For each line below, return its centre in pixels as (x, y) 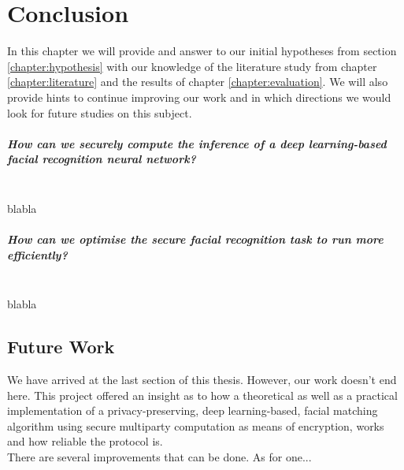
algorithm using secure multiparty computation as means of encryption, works (196, 425)
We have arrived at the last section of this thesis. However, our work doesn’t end (202, 379)
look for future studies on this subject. (100, 112)
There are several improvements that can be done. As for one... (159, 456)
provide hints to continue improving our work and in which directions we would (199, 97)
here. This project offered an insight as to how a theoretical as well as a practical (202, 395)
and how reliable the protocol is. (85, 441)
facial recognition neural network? (102, 159)
